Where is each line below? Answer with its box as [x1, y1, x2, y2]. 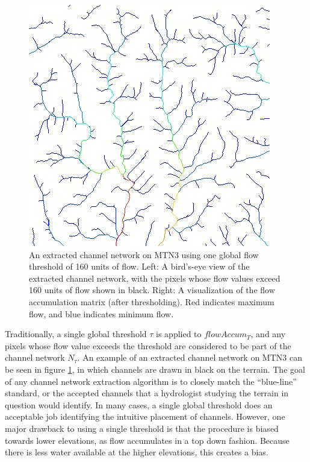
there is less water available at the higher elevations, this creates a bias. [5, 446, 268, 458]
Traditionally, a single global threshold [5, 328, 147, 340]
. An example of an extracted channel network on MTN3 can [77, 351, 302, 364]
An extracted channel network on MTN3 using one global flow [29, 248, 259, 261]
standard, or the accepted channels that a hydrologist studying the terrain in [5, 387, 289, 399]
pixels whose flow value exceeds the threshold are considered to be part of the [5, 339, 291, 352]
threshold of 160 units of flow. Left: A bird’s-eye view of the [29, 260, 250, 273]
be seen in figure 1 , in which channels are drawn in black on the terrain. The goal [5, 362, 305, 375]
